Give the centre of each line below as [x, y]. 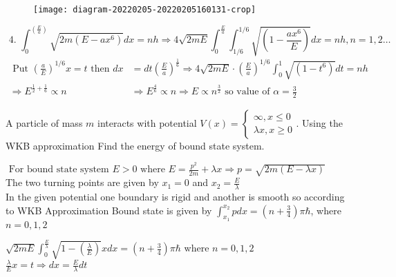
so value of [247, 92]
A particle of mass [44, 122]
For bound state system [59, 170]
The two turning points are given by [82, 182]
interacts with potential [147, 122]
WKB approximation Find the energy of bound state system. [135, 145]
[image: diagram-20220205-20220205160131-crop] [145, 10]
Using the [322, 122]
